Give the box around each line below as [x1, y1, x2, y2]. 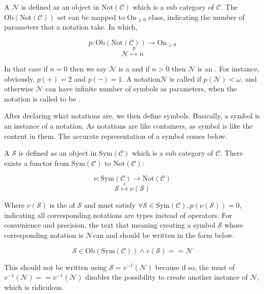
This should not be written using [4, 261, 107, 272]
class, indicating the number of [148, 11, 245, 22]
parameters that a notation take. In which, [4, 21, 138, 32]
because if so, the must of [155, 261, 235, 272]
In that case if [4, 63, 48, 74]
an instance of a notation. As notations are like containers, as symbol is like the [4, 120, 253, 131]
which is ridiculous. [4, 281, 64, 292]
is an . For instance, [197, 63, 259, 74]
